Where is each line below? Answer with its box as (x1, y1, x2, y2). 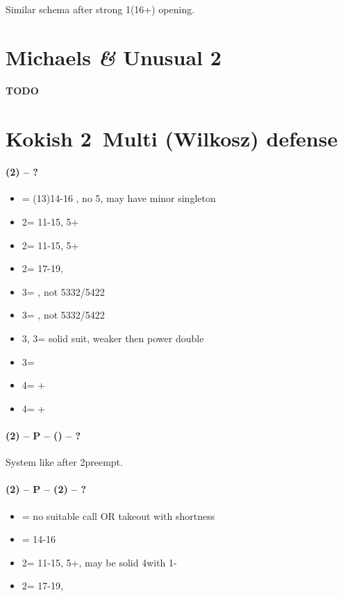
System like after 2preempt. (6, 455, 123, 469)
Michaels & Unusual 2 (6, 42, 221, 72)
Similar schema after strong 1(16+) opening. (6, 2, 195, 16)
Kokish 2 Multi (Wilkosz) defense (6, 124, 338, 152)
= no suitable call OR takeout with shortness (22, 508, 215, 523)
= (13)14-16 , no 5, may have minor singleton (22, 191, 216, 205)
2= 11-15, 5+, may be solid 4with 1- (22, 555, 177, 569)
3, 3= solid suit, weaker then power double (22, 331, 204, 346)
